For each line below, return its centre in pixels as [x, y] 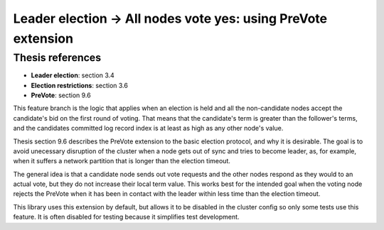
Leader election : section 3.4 [73, 75]
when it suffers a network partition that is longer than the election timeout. [122, 161]
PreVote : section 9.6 [61, 95]
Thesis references [57, 57]
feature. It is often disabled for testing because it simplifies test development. [126, 217]
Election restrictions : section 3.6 [79, 85]
